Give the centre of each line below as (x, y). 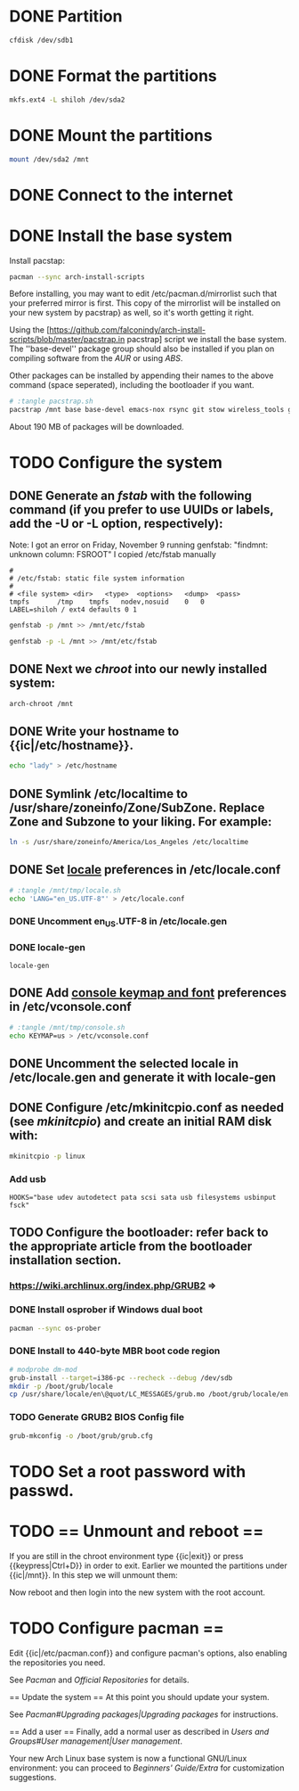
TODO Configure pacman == (117, 1628)
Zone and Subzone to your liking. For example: (141, 822)
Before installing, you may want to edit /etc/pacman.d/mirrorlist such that (143, 294)
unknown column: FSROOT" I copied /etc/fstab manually (113, 555)
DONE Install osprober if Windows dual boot (106, 1310)
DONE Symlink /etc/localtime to (99, 794)
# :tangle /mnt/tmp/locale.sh (65, 890)
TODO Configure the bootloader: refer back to (139, 1232)
